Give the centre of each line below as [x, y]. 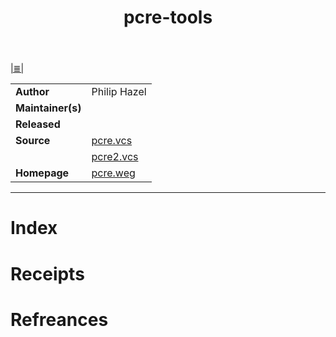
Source [33, 141]
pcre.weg [113, 173]
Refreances [59, 319]
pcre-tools [168, 17]
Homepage [42, 173]
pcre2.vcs [115, 157]
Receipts [47, 273]
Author [32, 92]
